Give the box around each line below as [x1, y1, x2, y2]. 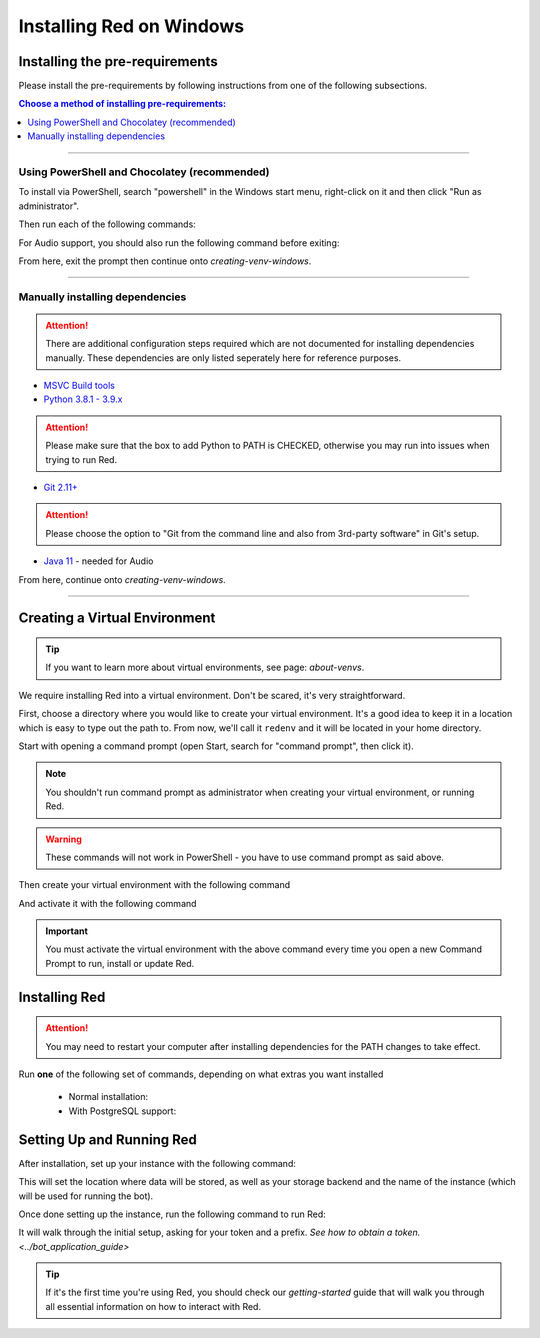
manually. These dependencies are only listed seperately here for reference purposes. [45, 351, 402, 364]
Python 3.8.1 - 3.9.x [43, 393, 123, 405]
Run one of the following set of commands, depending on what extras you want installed [18, 1068, 384, 1080]
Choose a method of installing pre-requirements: [18, 98, 227, 110]
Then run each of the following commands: [18, 218, 197, 230]
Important [45, 925, 89, 937]
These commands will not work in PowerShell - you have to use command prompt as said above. [45, 851, 445, 863]
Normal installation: [68, 1091, 149, 1103]
